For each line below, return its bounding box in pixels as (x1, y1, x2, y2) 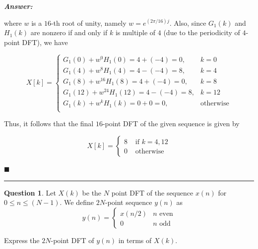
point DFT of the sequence (111, 187, 193, 198)
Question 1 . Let (4, 187, 56, 198)
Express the (4, 235, 40, 245)
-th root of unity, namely (51, 17, 127, 28)
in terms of (118, 235, 152, 245)
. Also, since (169, 17, 206, 28)
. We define (60, 197, 94, 207)
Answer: (4, 1, 33, 11)
